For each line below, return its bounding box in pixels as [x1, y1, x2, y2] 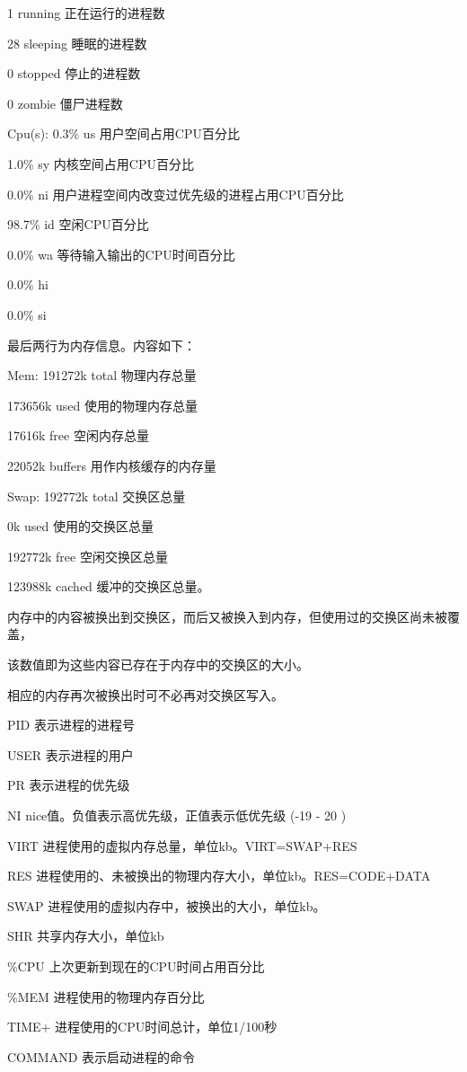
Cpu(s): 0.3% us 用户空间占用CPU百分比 [7, 124, 240, 143]
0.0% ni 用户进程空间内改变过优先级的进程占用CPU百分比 [7, 184, 344, 203]
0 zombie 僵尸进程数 [7, 93, 123, 112]
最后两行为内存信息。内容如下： [7, 335, 196, 354]
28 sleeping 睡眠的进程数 [7, 33, 147, 52]
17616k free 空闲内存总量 [7, 426, 149, 445]
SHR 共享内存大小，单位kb [7, 926, 164, 945]
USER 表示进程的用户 [7, 745, 134, 764]
